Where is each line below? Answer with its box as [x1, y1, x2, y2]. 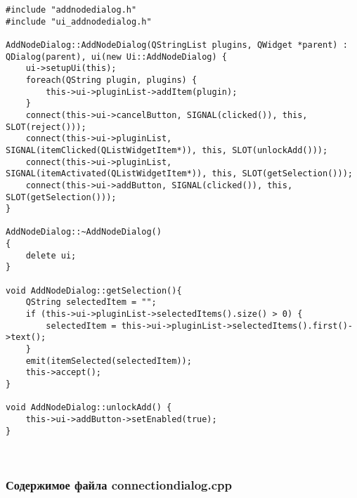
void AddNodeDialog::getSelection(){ [6, 285, 182, 296]
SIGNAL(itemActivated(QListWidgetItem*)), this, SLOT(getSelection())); [6, 169, 353, 179]
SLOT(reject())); [6, 122, 86, 132]
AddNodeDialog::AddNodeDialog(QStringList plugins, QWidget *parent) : [6, 39, 348, 50]
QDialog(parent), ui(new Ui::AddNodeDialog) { [6, 51, 227, 62]
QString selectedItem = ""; [25, 297, 157, 308]
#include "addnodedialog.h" [6, 5, 137, 15]
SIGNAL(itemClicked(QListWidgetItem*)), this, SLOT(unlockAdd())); [6, 145, 328, 155]
